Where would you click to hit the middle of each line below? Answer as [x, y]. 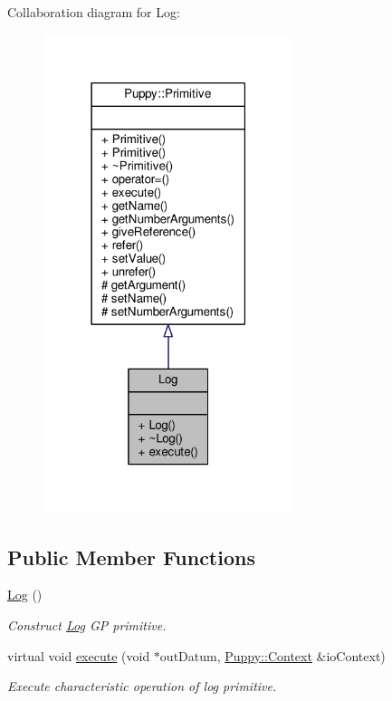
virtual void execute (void [79, 655]
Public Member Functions [131, 557]
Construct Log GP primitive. [87, 624]
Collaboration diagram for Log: [94, 12]
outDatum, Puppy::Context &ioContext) [272, 655]
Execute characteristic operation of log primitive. [142, 686]
